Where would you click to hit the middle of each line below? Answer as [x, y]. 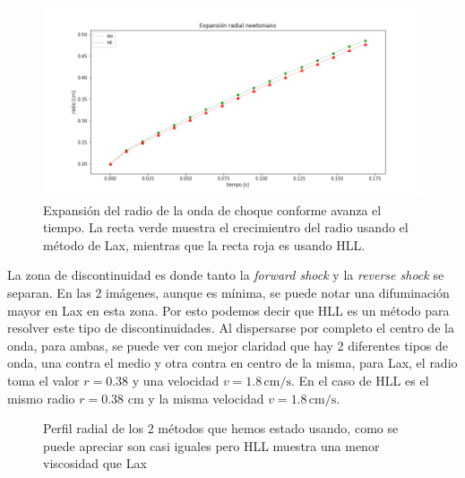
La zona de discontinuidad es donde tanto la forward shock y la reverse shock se [226, 275]
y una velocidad [176, 380]
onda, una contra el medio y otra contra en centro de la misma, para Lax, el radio [232, 363]
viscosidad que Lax [95, 463]
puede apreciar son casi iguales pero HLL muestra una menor [211, 445]
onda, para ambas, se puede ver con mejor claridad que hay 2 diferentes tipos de [228, 345]
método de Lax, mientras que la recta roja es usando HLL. [204, 244]
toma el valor [43, 380]
